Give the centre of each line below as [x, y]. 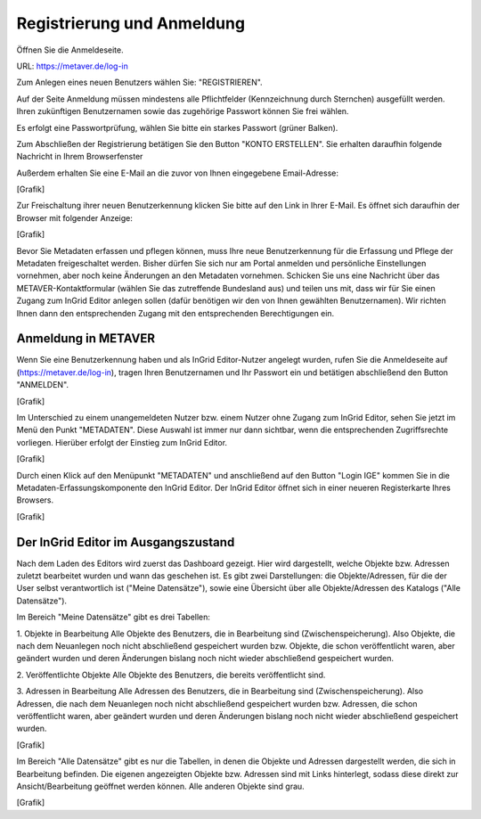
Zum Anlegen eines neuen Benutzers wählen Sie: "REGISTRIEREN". [139, 82]
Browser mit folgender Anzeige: [75, 217]
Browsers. [35, 500]
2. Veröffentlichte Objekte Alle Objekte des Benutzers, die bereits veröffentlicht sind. [171, 675]
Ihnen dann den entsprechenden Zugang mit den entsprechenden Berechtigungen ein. [175, 313]
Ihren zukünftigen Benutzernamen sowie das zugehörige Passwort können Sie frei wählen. [183, 111]
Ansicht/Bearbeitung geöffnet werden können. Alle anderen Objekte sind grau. [160, 786]
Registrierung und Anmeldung [130, 23]
